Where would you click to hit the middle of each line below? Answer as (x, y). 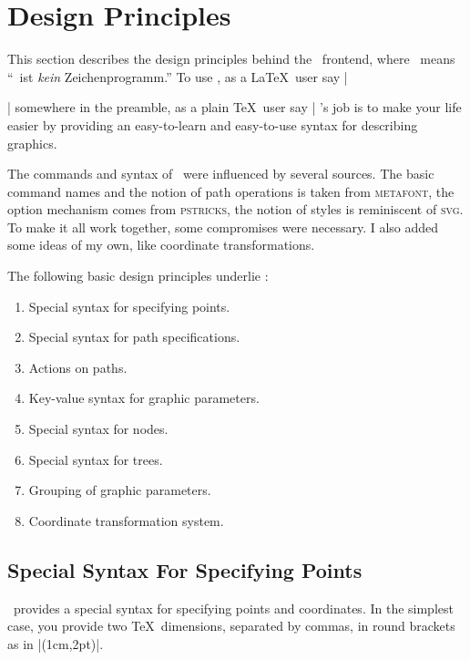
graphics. (32, 143)
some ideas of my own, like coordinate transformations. (161, 245)
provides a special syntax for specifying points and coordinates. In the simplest (233, 608)
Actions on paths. (78, 367)
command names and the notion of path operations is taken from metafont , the (231, 191)
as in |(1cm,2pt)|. (56, 643)
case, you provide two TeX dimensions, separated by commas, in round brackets (231, 626)
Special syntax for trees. (96, 459)
